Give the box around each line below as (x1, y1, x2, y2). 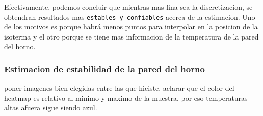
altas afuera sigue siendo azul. (4, 102, 97, 113)
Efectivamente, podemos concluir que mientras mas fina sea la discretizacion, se (4, 2, 253, 12)
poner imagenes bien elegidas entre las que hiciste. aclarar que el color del (4, 83, 234, 93)
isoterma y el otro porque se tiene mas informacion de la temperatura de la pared (4, 31, 259, 42)
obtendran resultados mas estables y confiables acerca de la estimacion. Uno (4, 11, 255, 22)
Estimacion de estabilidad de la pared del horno (4, 62, 205, 75)
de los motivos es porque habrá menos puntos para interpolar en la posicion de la (4, 21, 258, 32)
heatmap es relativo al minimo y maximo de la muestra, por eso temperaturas (4, 92, 248, 103)
